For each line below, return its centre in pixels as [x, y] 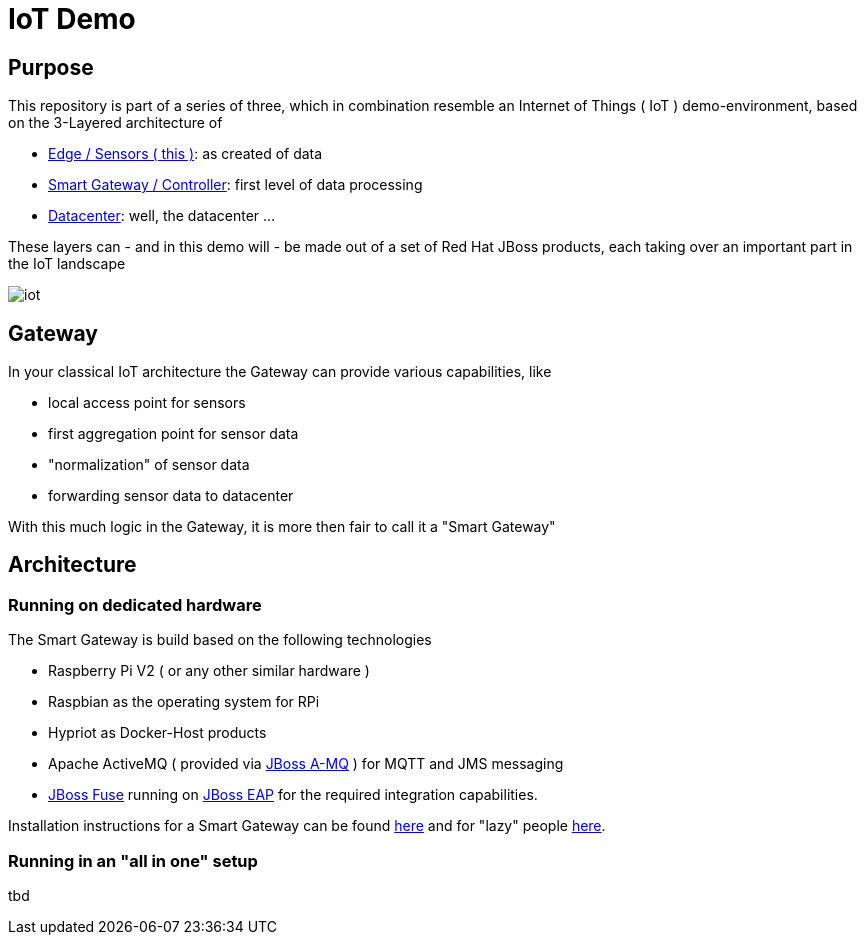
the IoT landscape [67, 264]
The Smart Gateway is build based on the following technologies [220, 640]
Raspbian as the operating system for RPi [184, 702]
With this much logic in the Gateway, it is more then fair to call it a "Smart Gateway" [282, 527]
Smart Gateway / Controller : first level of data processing [235, 185]
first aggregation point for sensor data [173, 434]
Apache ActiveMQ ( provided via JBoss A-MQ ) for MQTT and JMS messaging [306, 764]
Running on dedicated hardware [135, 604]
